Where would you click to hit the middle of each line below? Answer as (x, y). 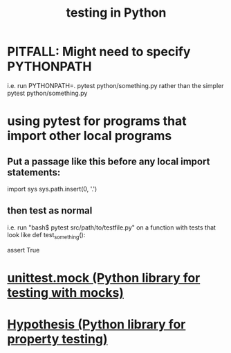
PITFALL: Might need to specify (99, 52)
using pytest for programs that (97, 121)
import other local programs (90, 136)
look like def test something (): (46, 235)
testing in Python (116, 13)
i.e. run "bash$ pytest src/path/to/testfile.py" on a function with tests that (112, 227)
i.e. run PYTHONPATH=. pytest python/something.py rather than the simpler (115, 85)
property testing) (58, 339)
